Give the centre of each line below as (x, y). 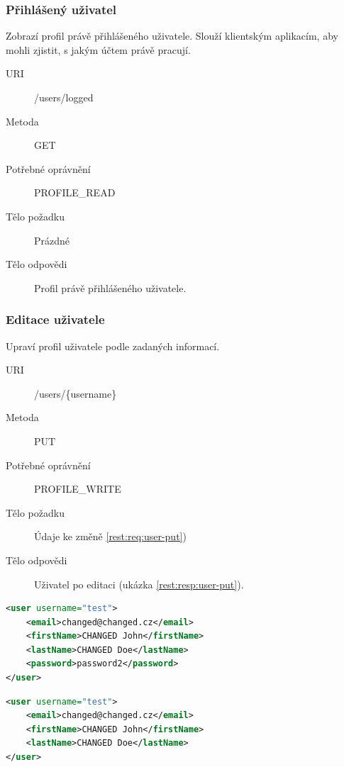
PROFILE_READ (75, 192)
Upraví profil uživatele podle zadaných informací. (113, 346)
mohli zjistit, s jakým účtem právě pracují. (98, 49)
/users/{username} (76, 393)
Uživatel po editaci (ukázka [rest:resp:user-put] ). (139, 584)
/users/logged (64, 97)
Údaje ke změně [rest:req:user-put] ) (110, 536)
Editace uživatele (55, 319)
